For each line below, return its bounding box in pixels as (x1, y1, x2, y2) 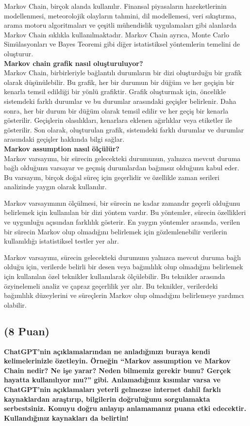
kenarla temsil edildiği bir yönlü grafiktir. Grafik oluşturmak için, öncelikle (4, 86, 226, 97)
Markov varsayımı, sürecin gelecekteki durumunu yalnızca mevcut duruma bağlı (4, 252, 241, 262)
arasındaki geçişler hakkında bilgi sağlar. (4, 134, 125, 144)
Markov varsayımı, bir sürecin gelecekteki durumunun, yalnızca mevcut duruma (4, 153, 241, 163)
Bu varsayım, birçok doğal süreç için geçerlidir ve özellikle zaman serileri (4, 172, 219, 182)
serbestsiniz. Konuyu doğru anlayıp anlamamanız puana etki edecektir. (4, 403, 247, 413)
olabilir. (4, 299, 27, 310)
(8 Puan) (4, 323, 50, 338)
